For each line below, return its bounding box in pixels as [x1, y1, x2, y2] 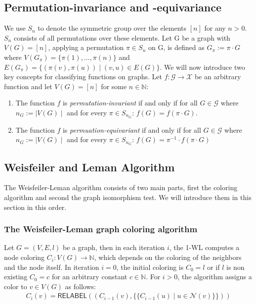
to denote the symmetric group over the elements [38, 23, 187, 33]
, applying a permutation [48, 42, 124, 52]
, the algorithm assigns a [177, 271, 252, 282]
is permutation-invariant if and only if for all [62, 98, 198, 108]
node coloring [4, 252, 45, 262]
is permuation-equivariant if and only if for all [62, 124, 201, 135]
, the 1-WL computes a [169, 242, 240, 253]
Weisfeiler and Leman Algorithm [4, 159, 175, 174]
